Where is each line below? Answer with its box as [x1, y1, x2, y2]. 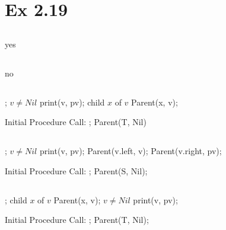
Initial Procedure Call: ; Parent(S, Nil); [5, 164, 148, 177]
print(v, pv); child [39, 95, 105, 108]
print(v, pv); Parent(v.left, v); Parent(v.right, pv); [39, 145, 222, 157]
